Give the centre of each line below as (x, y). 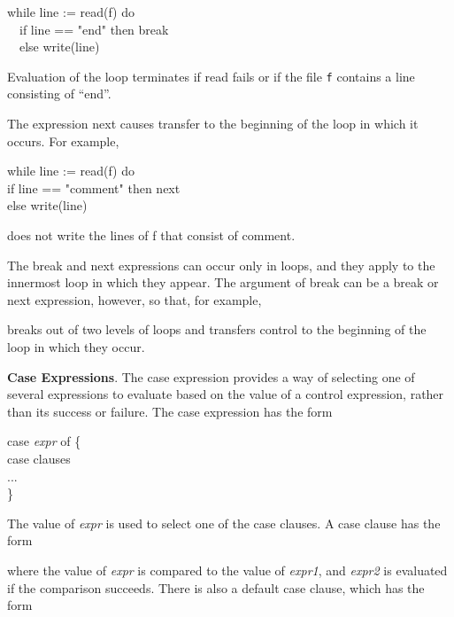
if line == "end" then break (94, 29)
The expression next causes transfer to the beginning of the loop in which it (213, 124)
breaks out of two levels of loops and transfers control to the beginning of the (217, 329)
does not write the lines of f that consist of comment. (151, 235)
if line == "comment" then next (94, 187)
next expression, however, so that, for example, (135, 299)
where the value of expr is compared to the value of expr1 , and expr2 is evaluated (227, 570)
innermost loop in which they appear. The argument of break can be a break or (223, 282)
